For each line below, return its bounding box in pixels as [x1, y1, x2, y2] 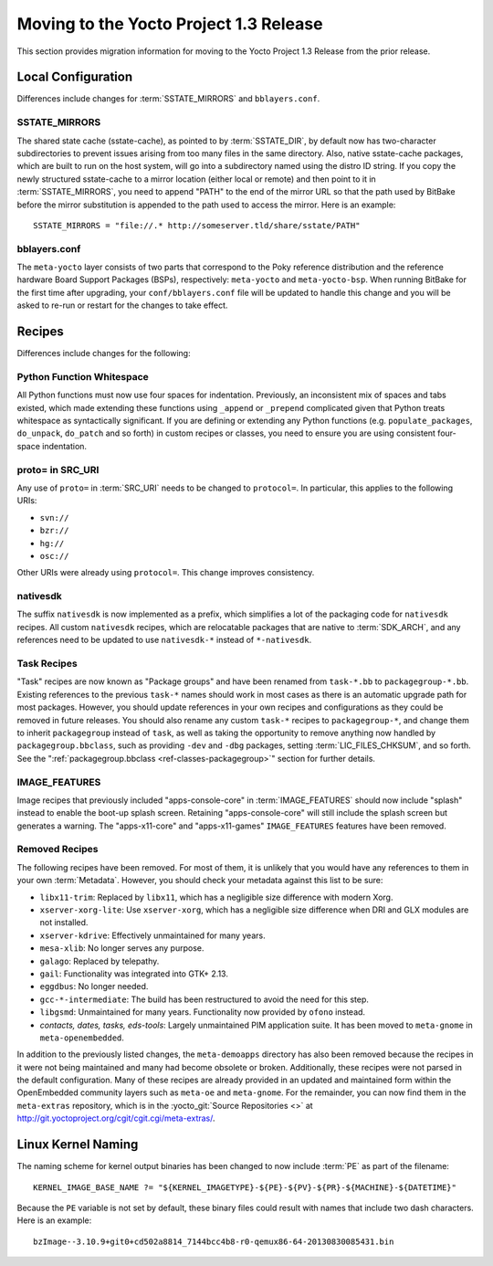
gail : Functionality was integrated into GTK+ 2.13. [39, 968, 228, 979]
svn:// [39, 512, 69, 522]
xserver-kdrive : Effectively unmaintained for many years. [39, 930, 266, 941]
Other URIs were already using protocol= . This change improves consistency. [16, 567, 315, 578]
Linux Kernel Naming [16, 1137, 139, 1153]
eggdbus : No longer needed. [39, 981, 149, 992]
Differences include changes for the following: [16, 348, 191, 359]
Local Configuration [16, 69, 133, 85]
